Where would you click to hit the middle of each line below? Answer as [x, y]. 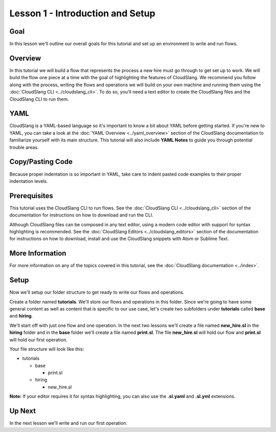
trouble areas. [24, 147]
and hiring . [21, 316]
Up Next [22, 411]
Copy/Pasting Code [41, 162]
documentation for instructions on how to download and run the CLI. [81, 215]
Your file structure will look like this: [47, 349]
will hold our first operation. [38, 340]
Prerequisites [31, 196]
